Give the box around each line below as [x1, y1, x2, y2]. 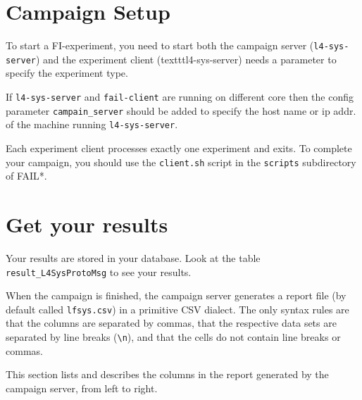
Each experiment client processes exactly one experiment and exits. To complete [6, 141, 352, 155]
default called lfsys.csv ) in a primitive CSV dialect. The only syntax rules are [6, 301, 349, 316]
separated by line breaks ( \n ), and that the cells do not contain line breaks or [6, 330, 341, 344]
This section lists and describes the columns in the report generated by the [6, 367, 329, 382]
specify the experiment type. [6, 65, 128, 80]
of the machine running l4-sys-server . [6, 117, 178, 132]
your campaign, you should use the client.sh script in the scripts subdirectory [6, 154, 356, 169]
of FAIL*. [6, 168, 47, 183]
